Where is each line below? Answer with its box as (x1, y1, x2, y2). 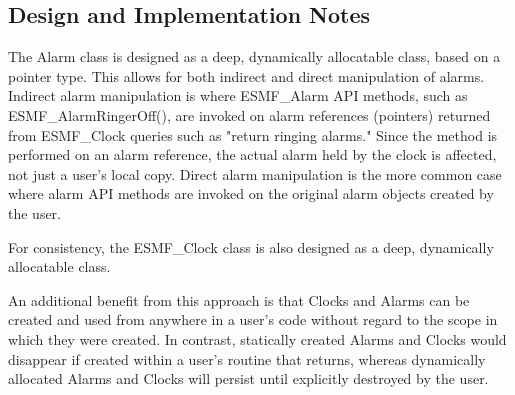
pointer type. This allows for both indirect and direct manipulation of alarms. (8, 65, 485, 86)
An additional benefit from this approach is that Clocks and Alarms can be (8, 289, 470, 310)
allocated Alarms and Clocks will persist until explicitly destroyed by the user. (8, 368, 489, 389)
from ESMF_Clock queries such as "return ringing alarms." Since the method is (8, 124, 498, 145)
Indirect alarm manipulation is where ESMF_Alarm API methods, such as (8, 85, 468, 106)
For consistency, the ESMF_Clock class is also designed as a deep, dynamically (8, 236, 494, 257)
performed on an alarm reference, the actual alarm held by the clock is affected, (8, 144, 497, 165)
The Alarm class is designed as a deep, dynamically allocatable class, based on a (8, 46, 501, 67)
